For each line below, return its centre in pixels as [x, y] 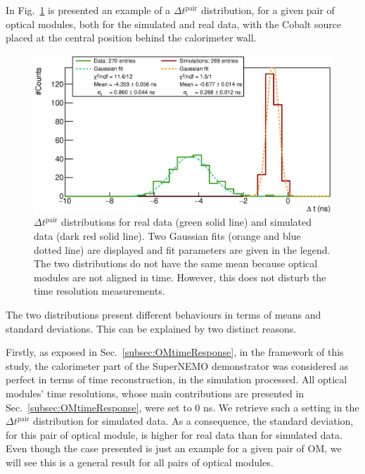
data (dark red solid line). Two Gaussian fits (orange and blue [167, 235]
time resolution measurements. [100, 291]
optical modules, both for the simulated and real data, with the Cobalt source [174, 24]
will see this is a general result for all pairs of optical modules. [140, 462]
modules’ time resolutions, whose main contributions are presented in [155, 393]
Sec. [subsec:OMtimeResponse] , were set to [99, 407]
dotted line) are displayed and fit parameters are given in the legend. [182, 249]
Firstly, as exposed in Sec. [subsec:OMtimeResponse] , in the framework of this [175, 352]
